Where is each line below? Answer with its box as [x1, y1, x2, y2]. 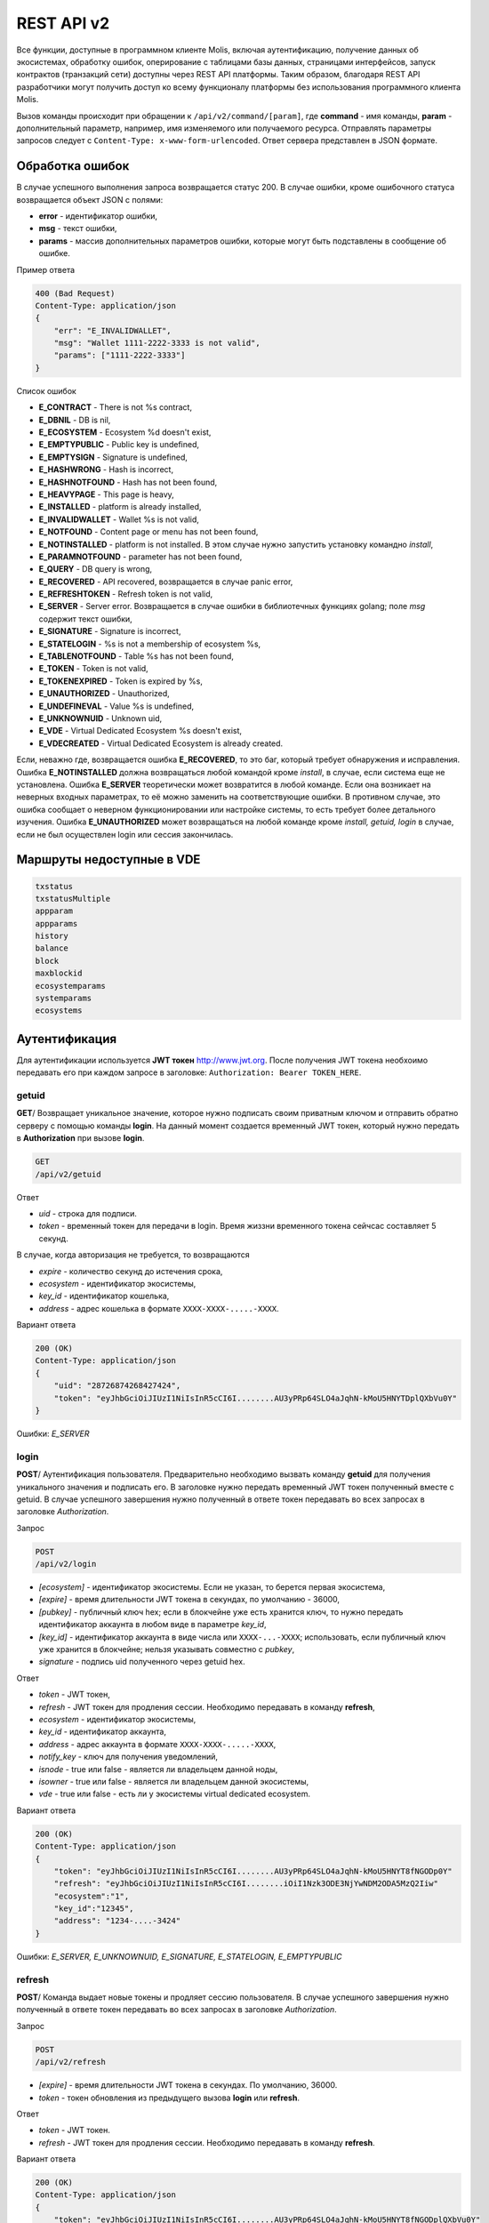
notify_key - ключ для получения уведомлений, [38, 1752, 218, 1762]
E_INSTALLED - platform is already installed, [38, 502, 202, 512]
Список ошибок [16, 385, 77, 396]
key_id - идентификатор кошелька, [38, 1290, 170, 1302]
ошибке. [38, 248, 70, 259]
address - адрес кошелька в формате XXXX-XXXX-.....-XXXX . [38, 1303, 279, 1313]
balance [35, 943, 68, 953]
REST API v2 [16, 13, 110, 33]
